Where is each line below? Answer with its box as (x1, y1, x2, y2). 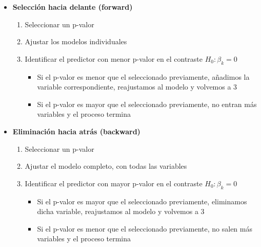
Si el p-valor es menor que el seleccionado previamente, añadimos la (37, 71, 250, 82)
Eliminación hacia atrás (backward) (12, 126, 140, 136)
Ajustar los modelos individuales (25, 36, 127, 47)
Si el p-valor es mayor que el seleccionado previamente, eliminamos (37, 196, 247, 206)
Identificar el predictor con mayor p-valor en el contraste (25, 178, 203, 188)
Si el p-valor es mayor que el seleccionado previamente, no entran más (37, 98, 257, 109)
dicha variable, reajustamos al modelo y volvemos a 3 (37, 206, 205, 217)
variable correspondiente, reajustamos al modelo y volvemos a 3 (37, 81, 237, 92)
